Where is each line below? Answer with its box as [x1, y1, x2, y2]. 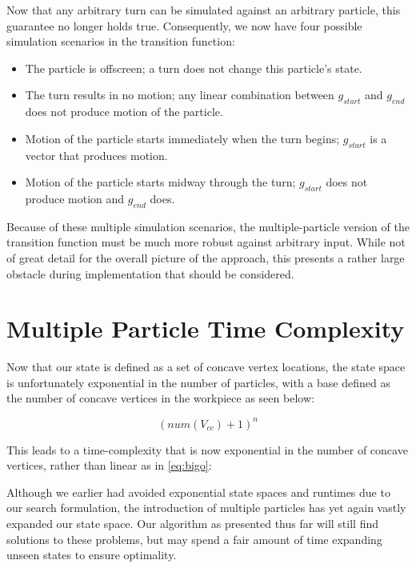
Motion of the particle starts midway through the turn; [25, 174, 296, 190]
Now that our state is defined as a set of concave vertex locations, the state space [6, 358, 406, 375]
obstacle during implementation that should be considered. [6, 265, 294, 282]
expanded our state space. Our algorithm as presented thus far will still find [6, 514, 379, 531]
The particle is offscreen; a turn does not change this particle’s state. [25, 59, 362, 76]
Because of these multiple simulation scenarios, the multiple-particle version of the [6, 218, 410, 234]
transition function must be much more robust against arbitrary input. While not [6, 234, 406, 250]
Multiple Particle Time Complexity [6, 312, 405, 345]
